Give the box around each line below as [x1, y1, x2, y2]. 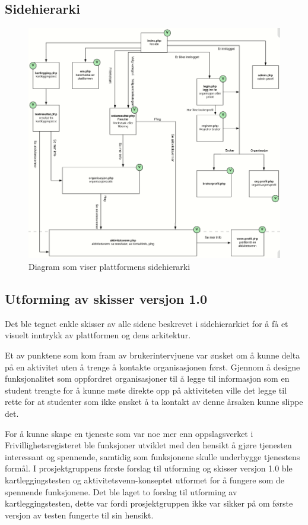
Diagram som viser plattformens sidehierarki [28, 260, 190, 273]
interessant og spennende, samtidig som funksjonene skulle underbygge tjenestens [5, 450, 300, 463]
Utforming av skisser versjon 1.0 [5, 290, 208, 307]
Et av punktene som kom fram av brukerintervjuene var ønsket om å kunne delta [5, 349, 300, 361]
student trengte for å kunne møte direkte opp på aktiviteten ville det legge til [5, 383, 287, 396]
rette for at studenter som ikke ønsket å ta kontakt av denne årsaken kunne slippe [5, 395, 303, 408]
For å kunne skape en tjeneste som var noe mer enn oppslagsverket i [5, 427, 253, 439]
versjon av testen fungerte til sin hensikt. [5, 508, 154, 521]
